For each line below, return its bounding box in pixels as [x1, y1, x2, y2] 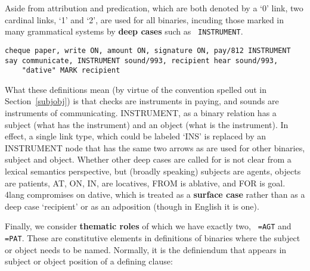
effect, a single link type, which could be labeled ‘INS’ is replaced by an [5, 130, 266, 142]
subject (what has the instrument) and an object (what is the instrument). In [5, 118, 289, 130]
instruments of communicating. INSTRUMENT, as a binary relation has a [5, 107, 277, 119]
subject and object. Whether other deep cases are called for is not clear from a [5, 153, 292, 166]
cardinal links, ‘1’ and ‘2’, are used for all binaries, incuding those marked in [5, 13, 284, 26]
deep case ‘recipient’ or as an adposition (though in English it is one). [5, 200, 259, 212]
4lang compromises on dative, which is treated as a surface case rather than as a [5, 188, 305, 201]
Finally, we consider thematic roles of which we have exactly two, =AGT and [5, 220, 292, 232]
